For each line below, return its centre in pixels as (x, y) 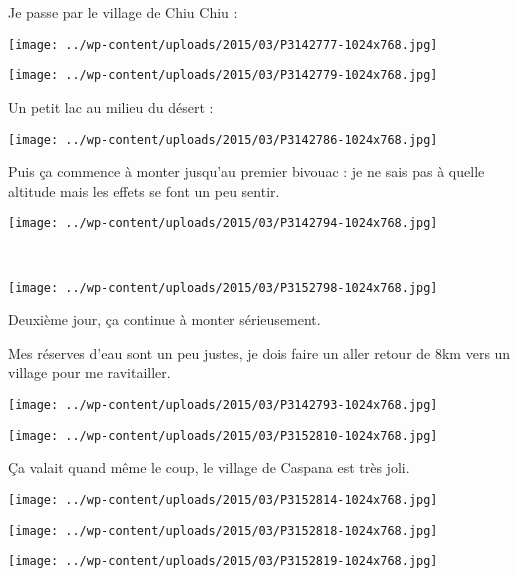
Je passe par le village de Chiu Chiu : (123, 12)
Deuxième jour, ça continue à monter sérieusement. (164, 319)
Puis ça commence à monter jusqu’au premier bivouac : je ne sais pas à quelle (246, 171)
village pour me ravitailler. (89, 372)
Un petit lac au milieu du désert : (111, 106)
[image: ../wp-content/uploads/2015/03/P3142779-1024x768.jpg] (223, 75)
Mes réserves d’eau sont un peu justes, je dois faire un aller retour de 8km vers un (259, 352)
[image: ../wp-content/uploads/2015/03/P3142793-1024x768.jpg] (223, 405)
